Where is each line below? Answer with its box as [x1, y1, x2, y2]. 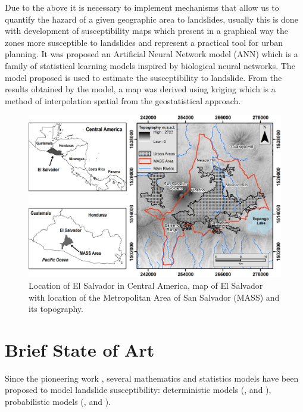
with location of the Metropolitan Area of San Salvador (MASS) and [29, 291, 280, 303]
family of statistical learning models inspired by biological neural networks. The [5, 59, 295, 71]
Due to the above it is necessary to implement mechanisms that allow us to [5, 1, 279, 13]
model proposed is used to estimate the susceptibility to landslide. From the [5, 71, 282, 83]
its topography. [29, 302, 83, 315]
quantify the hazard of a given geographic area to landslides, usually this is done [5, 13, 298, 25]
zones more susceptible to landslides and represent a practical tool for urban [5, 36, 283, 48]
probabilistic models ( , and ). [5, 395, 111, 408]
